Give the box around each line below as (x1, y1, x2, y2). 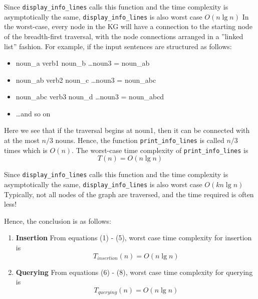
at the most (4, 135, 40, 145)
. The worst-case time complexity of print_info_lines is (72, 144, 248, 155)
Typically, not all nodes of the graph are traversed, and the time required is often (4, 189, 254, 199)
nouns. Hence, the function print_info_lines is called (55, 135, 224, 145)
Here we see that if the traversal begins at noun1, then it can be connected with (4, 125, 250, 135)
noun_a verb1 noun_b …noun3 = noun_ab (16, 58, 150, 68)
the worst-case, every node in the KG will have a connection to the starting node (4, 21, 252, 32)
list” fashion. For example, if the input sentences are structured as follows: (4, 41, 232, 51)
